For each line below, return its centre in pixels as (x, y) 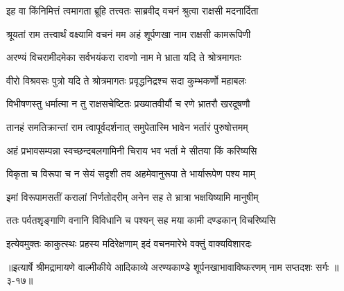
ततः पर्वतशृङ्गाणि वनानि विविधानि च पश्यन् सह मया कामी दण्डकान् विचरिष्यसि (141, 220)
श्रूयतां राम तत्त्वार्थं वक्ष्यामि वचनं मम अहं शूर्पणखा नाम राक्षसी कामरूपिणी (129, 34)
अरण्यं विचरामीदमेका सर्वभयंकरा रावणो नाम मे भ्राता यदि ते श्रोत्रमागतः (124, 57)
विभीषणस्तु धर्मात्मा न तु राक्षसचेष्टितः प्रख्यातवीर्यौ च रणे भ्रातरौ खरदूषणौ (128, 104)
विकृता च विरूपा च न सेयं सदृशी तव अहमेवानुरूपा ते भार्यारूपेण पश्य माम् (131, 174)
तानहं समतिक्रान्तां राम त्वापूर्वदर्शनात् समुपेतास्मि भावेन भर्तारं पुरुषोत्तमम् (127, 126)
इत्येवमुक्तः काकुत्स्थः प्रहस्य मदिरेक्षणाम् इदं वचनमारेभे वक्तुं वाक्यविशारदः (129, 243)
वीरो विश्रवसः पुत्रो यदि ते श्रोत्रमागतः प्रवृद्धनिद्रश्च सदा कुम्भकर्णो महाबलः (126, 80)
